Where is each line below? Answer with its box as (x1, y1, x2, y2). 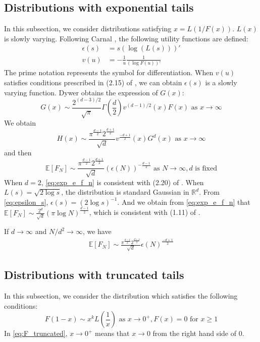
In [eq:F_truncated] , (4, 328, 68, 338)
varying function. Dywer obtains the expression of (4, 87, 158, 97)
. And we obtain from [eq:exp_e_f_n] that (117, 196, 250, 207)
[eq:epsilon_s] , (4, 196, 48, 207)
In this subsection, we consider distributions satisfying (4, 23, 172, 34)
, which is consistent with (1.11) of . (89, 207, 200, 217)
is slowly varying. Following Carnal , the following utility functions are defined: (4, 33, 248, 43)
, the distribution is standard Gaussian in (61, 187, 189, 197)
